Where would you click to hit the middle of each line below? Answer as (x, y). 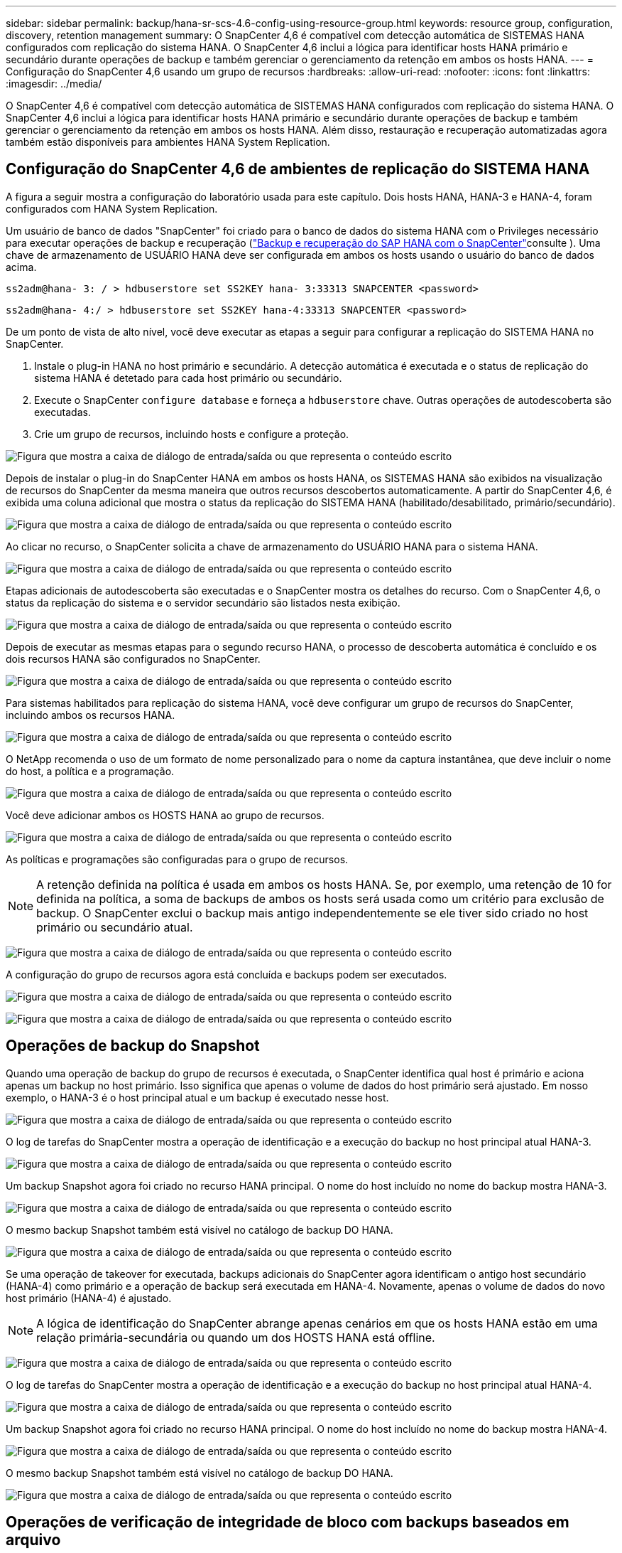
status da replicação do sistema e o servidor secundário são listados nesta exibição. (203, 602)
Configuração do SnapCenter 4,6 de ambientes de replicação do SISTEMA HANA (298, 169)
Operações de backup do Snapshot (133, 1046)
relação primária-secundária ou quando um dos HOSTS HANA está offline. (236, 1337)
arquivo (33, 1540)
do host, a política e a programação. (90, 771)
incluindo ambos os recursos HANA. (91, 715)
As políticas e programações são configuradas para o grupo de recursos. (177, 859)
